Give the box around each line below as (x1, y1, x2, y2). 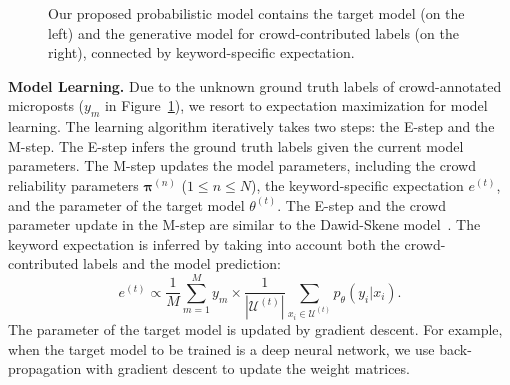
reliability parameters (8, 174, 139, 195)
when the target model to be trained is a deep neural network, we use (8, 338, 435, 359)
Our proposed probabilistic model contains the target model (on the (48, 3, 465, 23)
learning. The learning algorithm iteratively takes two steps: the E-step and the (8, 116, 495, 137)
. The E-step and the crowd (277, 194, 446, 215)
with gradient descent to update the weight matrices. (85, 358, 410, 379)
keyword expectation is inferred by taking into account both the (8, 233, 400, 254)
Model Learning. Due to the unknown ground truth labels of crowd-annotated (8, 75, 502, 96)
